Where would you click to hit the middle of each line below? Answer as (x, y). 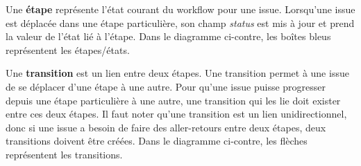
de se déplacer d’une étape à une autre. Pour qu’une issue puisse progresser (166, 86)
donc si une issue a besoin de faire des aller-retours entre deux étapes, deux (166, 127)
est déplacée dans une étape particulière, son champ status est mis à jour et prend (180, 22)
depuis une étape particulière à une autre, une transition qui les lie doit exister (173, 100)
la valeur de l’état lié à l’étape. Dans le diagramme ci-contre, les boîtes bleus (168, 36)
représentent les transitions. (64, 154)
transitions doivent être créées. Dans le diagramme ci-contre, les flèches (157, 141)
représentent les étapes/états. (68, 49)
